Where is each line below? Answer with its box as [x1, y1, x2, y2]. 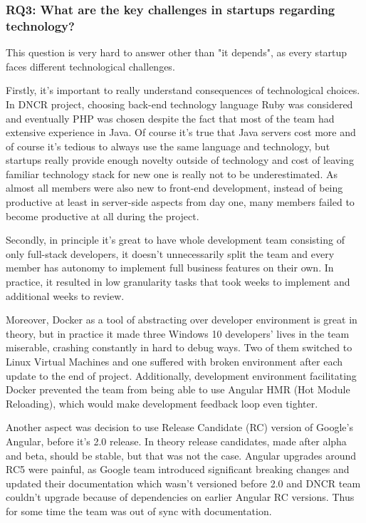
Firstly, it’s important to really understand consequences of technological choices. [6, 83, 360, 98]
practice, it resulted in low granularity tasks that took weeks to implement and [6, 274, 350, 289]
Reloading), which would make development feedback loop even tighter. [6, 395, 318, 410]
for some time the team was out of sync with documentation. [6, 503, 272, 518]
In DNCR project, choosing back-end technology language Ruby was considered [6, 96, 353, 111]
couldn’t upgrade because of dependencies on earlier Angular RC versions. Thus [6, 490, 355, 504]
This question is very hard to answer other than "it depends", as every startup [6, 45, 347, 60]
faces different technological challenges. [6, 58, 175, 73]
